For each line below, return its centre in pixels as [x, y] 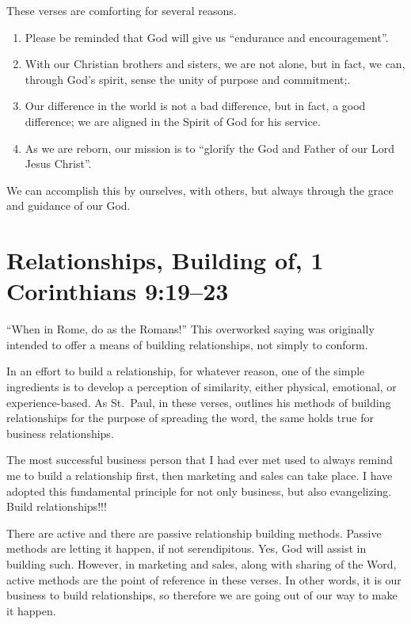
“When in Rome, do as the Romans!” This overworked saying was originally [190, 329]
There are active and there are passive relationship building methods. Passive [194, 533]
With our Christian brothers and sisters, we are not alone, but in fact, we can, [215, 64]
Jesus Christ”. [58, 164]
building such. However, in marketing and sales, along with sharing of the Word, [202, 563]
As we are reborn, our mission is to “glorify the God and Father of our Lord [210, 148]
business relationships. [60, 433]
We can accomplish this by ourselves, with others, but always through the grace [200, 190]
